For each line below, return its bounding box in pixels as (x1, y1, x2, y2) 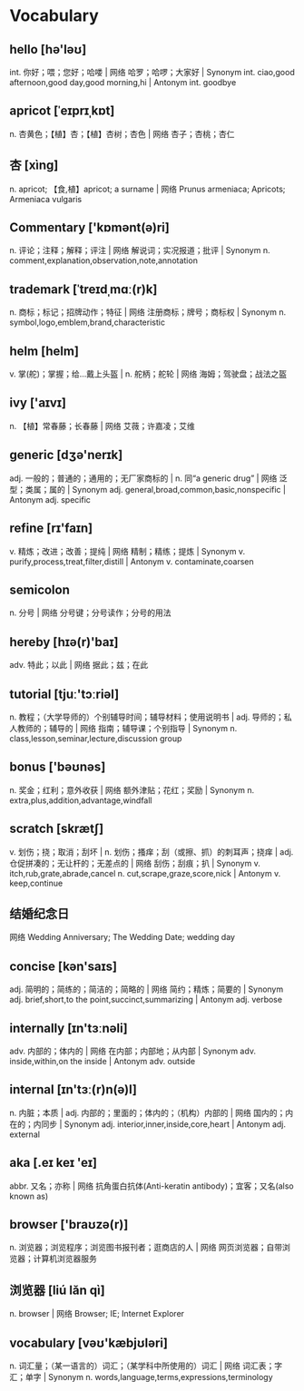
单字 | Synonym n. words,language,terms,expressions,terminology (25, 1372, 274, 1383)
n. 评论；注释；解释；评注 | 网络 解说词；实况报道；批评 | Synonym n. (9, 245, 270, 256)
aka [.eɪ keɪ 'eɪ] (9, 1155, 98, 1171)
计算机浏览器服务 (33, 1253, 97, 1264)
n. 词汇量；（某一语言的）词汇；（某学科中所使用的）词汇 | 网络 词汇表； (9, 1360, 275, 1371)
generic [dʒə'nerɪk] (9, 447, 123, 463)
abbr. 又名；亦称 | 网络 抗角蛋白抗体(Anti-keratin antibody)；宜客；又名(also (9, 1180, 294, 1191)
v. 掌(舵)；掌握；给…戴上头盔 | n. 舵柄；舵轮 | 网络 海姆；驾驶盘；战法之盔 (9, 368, 288, 379)
